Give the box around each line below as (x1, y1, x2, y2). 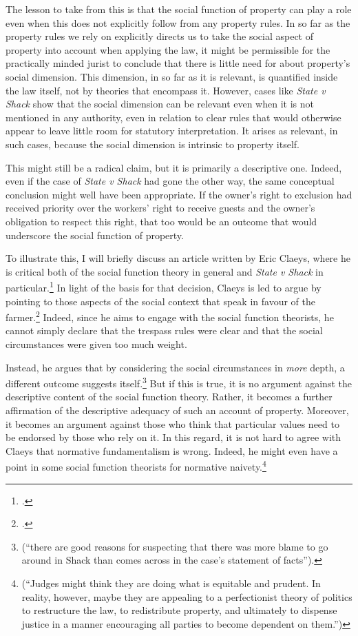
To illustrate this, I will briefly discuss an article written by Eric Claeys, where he (6, 251, 350, 265)
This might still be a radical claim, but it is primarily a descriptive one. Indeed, (6, 160, 342, 174)
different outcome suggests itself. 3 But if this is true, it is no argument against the (6, 374, 352, 390)
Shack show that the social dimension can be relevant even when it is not (6, 96, 314, 111)
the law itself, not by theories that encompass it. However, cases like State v (6, 83, 326, 97)
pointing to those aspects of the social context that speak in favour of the (6, 294, 315, 308)
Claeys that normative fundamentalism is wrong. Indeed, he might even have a (6, 443, 338, 458)
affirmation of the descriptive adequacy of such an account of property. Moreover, (6, 403, 349, 417)
